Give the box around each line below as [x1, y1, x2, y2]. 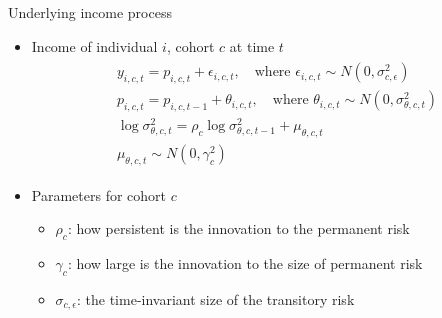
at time [229, 35, 275, 56]
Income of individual [31, 35, 158, 56]
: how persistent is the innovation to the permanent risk [67, 218, 410, 239]
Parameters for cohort [31, 184, 167, 205]
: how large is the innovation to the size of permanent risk [67, 253, 423, 273]
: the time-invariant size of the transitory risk [77, 288, 355, 309]
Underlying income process [8, 2, 172, 22]
